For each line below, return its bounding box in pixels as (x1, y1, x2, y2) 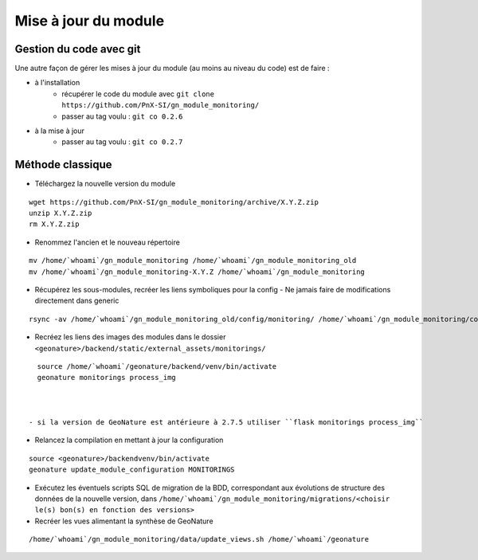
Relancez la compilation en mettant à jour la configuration (34, 435, 224, 445)
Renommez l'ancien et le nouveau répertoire (34, 237, 181, 247)
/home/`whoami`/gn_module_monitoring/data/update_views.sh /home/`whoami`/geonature (29, 535, 370, 544)
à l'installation (34, 78, 80, 88)
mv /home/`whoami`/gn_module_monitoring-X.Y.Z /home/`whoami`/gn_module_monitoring (29, 267, 366, 276)
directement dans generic (34, 296, 119, 306)
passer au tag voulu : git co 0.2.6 (61, 112, 183, 121)
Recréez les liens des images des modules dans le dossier (34, 332, 226, 342)
